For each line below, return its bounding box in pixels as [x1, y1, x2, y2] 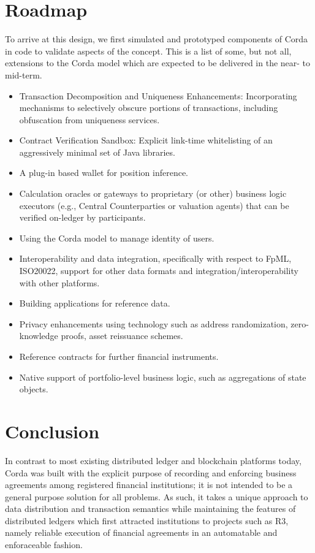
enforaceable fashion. [5, 538, 83, 551]
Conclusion [5, 418, 100, 443]
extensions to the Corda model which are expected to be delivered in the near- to [5, 56, 311, 69]
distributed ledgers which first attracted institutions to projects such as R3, [5, 514, 289, 527]
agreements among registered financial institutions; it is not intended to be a [5, 478, 293, 491]
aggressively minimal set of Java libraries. [19, 145, 175, 158]
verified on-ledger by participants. [19, 211, 146, 224]
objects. [19, 383, 48, 395]
